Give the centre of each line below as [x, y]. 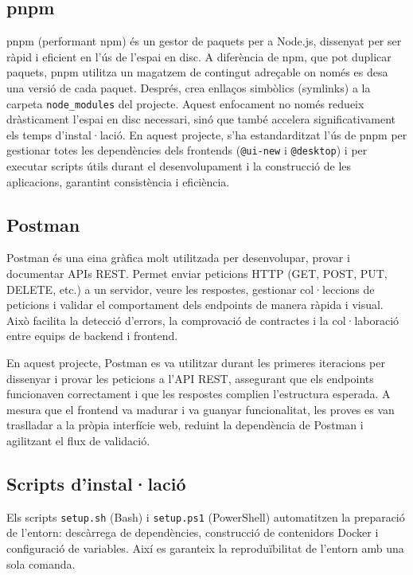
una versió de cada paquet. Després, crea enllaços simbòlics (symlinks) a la [189, 87]
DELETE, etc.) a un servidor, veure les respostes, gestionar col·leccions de [191, 289]
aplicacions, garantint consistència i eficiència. [118, 181]
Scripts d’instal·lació [96, 483]
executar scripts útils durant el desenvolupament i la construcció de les [179, 166]
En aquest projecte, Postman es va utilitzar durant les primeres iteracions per [196, 363]
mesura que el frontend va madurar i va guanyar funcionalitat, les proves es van [201, 409]
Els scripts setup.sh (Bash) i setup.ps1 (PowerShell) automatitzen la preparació [206, 516]
